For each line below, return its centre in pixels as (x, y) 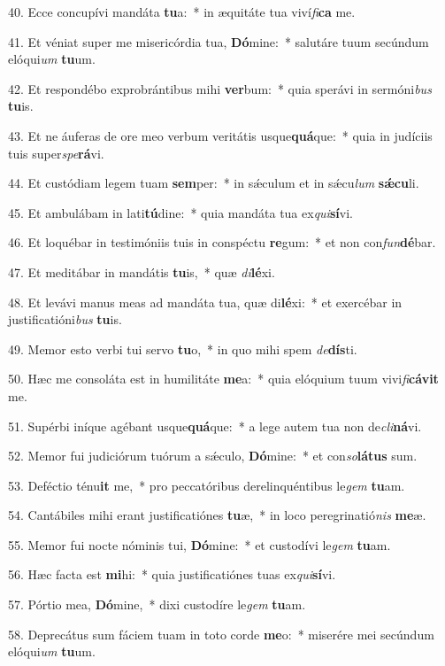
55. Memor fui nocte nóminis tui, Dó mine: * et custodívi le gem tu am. (199, 544)
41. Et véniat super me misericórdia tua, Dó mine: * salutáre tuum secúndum (219, 41)
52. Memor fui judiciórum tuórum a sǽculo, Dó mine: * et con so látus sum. (213, 456)
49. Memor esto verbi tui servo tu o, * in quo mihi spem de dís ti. (183, 348)
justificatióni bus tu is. (65, 319)
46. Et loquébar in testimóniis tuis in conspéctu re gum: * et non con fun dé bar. (222, 242)
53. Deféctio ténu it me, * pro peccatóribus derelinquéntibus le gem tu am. (207, 485)
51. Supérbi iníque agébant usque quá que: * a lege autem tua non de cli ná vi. (215, 426)
